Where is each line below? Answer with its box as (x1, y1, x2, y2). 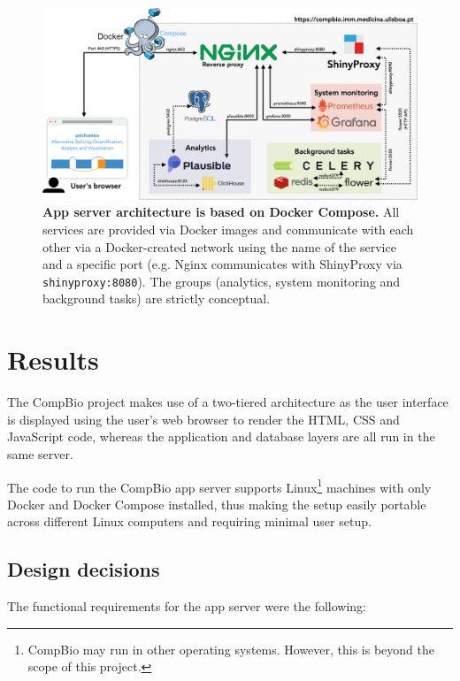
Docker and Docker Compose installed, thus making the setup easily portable (7, 494, 426, 513)
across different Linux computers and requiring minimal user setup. (7, 512, 372, 531)
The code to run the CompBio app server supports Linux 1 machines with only (7, 475, 432, 496)
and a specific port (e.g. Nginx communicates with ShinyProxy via (42, 255, 402, 273)
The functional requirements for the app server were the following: (7, 597, 366, 616)
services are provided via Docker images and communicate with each (42, 219, 414, 238)
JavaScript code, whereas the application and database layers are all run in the (7, 427, 435, 446)
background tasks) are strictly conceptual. (42, 289, 271, 308)
